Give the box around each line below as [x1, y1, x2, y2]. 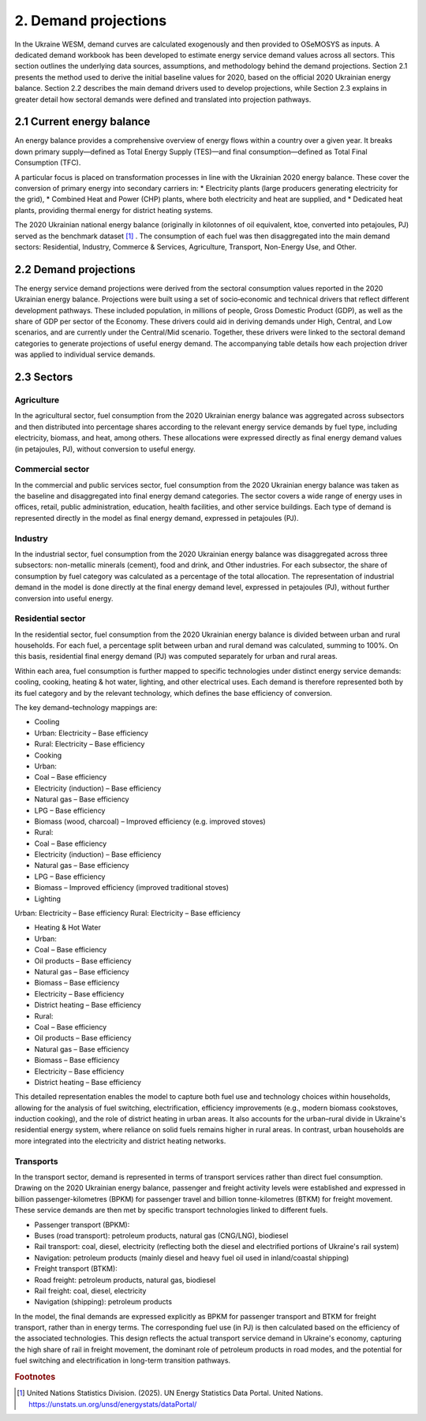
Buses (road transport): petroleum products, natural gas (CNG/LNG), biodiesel [34, 1231, 289, 1240]
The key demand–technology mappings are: [14, 703, 158, 712]
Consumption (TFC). [14, 158, 81, 167]
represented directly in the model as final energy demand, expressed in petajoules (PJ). [14, 513, 299, 522]
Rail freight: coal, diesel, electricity [34, 1286, 147, 1296]
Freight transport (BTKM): [34, 1264, 118, 1273]
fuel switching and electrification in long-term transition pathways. [14, 1356, 231, 1365]
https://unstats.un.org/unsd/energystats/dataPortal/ [28, 1399, 197, 1408]
